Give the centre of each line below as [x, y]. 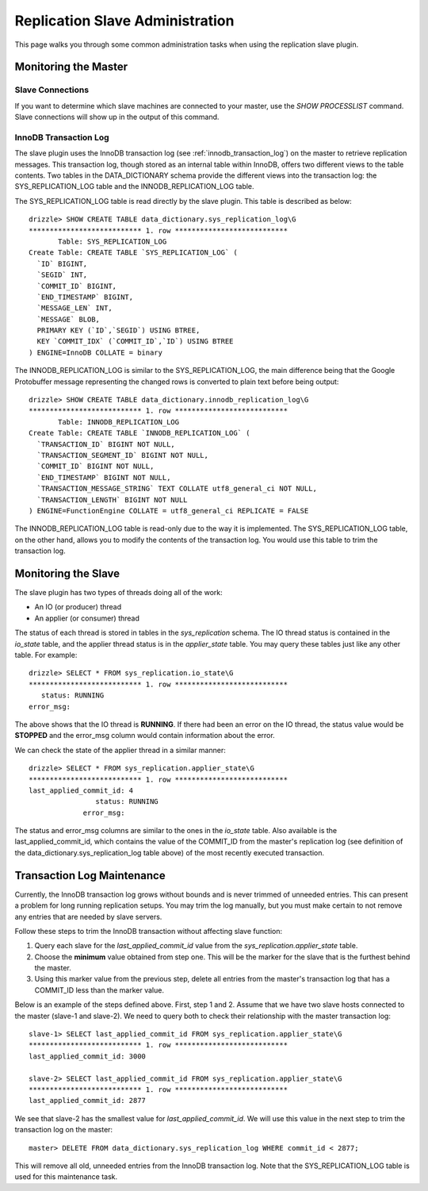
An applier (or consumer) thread [87, 618]
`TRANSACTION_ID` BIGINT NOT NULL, [106, 444]
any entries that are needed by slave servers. [88, 916]
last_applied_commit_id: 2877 [88, 1101]
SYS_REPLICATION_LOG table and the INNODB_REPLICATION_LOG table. [134, 186]
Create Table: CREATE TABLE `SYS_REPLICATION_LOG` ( [133, 253]
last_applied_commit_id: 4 [81, 790]
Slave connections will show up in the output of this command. [117, 117]
